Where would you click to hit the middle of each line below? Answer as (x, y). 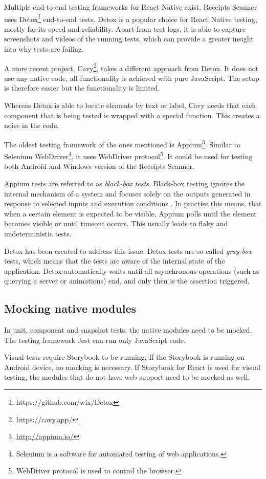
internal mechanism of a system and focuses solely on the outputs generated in (127, 193)
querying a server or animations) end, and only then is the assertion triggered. (127, 281)
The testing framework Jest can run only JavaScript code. (95, 340)
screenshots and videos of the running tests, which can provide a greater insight (129, 39)
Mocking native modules (70, 308)
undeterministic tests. (38, 233)
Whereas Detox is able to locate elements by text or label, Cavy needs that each (130, 105)
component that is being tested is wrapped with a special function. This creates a (132, 115)
